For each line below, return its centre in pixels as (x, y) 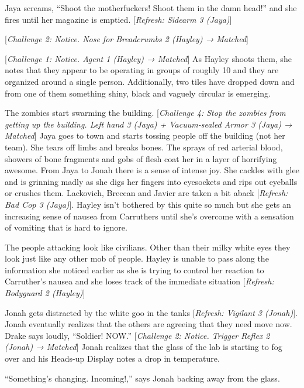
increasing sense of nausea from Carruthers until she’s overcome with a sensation (149, 216)
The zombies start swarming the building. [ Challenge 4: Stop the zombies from (145, 113)
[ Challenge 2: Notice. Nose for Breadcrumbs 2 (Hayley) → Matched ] (127, 39)
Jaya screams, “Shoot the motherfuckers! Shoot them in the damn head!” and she (151, 8)
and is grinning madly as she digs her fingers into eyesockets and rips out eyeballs (151, 181)
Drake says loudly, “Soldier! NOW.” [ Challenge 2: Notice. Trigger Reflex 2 (137, 335)
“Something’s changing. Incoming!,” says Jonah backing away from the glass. (142, 378)
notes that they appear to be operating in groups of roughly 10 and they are (142, 70)
